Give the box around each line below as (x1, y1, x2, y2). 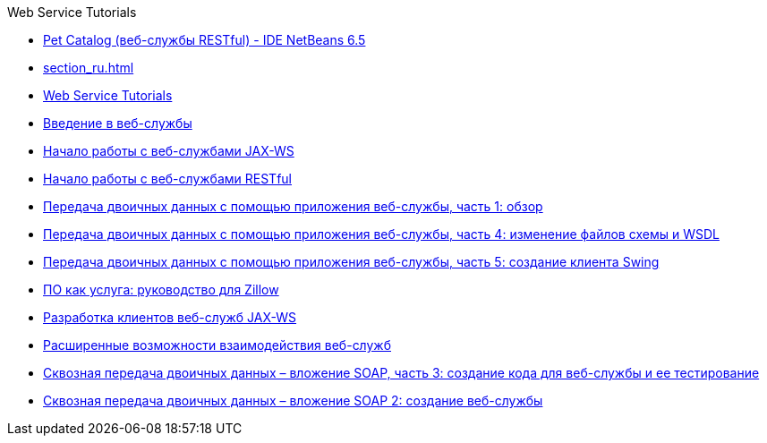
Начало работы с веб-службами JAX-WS (43, 143, 294, 158)
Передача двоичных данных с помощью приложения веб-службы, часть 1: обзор (43, 199, 543, 214)
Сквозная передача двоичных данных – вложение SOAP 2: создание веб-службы (43, 393, 543, 408)
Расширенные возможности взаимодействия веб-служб (43, 337, 391, 353)
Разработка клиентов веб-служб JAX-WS (43, 310, 297, 325)
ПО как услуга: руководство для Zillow (43, 282, 279, 297)
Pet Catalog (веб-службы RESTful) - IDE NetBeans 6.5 (43, 32, 366, 47)
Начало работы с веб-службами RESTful (43, 171, 292, 186)
